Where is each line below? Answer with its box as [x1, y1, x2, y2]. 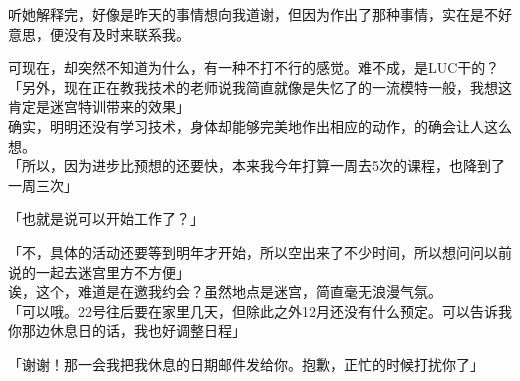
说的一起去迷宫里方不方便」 [8, 261, 190, 282]
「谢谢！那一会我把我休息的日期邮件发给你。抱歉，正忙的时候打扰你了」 [8, 353, 484, 374]
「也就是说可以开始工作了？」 [8, 208, 204, 229]
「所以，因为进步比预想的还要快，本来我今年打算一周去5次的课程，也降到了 [8, 155, 505, 176]
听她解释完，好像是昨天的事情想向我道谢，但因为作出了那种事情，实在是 [8, 4, 484, 24]
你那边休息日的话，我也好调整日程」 [8, 320, 246, 341]
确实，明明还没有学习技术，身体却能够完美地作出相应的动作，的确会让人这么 [8, 115, 512, 136]
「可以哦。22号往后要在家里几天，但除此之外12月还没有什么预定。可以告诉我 [8, 300, 512, 321]
